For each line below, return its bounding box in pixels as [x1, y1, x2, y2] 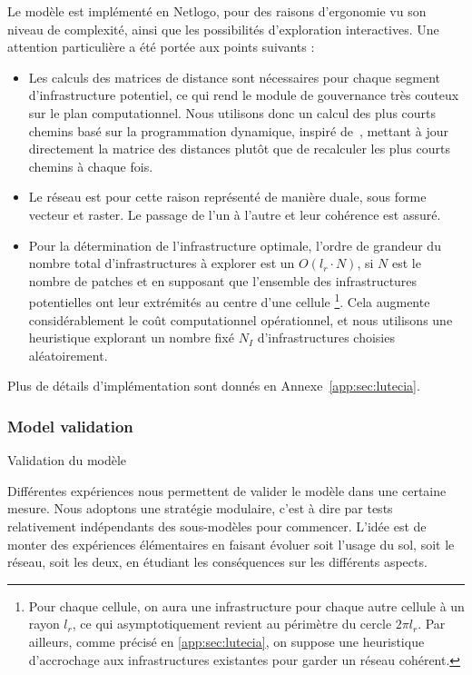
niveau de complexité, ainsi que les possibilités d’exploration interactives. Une [7, 19, 439, 38]
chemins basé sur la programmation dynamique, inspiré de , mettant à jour [28, 121, 448, 140]
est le [391, 253, 421, 273]
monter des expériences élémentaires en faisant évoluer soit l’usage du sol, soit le [7, 534, 455, 553]
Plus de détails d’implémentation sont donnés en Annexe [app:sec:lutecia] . [7, 376, 420, 395]
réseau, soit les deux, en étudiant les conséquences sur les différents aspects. [7, 552, 428, 571]
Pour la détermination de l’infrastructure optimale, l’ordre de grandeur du [28, 235, 441, 254]
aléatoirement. [28, 345, 108, 364]
